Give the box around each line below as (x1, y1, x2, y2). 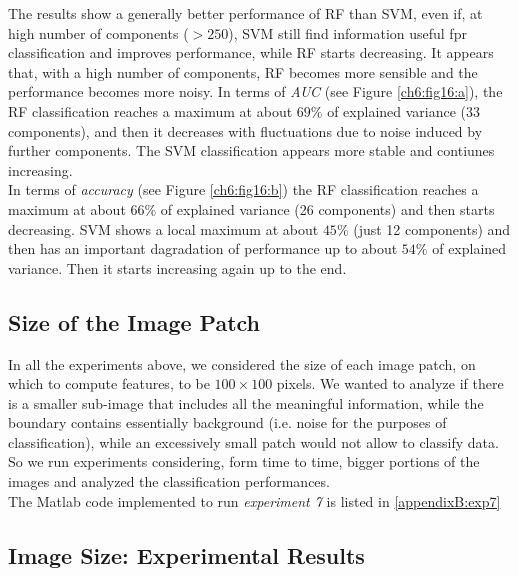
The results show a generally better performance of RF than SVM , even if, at (8, 3, 483, 23)
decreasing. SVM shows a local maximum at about (8, 218, 319, 239)
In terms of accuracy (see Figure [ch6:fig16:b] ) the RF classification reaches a (8, 179, 479, 200)
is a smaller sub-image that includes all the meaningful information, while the (8, 392, 484, 413)
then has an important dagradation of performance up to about (8, 238, 398, 259)
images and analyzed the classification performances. (8, 471, 330, 492)
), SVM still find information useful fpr (228, 22, 467, 43)
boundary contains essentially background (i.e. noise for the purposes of (8, 412, 447, 433)
